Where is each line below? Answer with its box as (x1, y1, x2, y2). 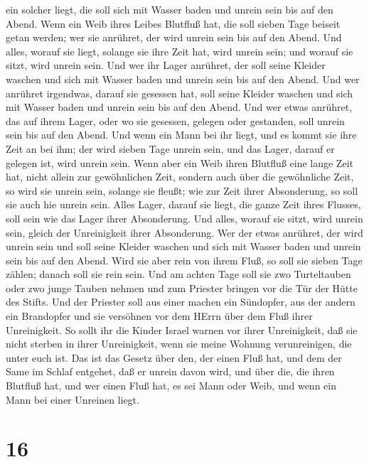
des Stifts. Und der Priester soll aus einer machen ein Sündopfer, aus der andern (6, 294, 355, 309)
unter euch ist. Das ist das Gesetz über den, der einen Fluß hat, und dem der (6, 350, 342, 365)
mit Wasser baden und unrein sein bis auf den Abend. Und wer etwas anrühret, (6, 100, 353, 114)
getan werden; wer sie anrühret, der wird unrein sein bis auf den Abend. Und (6, 30, 342, 45)
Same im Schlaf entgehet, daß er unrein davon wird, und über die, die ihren (6, 364, 335, 379)
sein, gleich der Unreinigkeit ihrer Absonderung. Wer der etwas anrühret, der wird (6, 225, 363, 240)
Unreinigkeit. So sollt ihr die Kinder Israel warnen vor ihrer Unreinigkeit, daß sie (6, 322, 358, 337)
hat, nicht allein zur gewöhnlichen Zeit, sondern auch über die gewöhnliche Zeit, (6, 169, 354, 184)
